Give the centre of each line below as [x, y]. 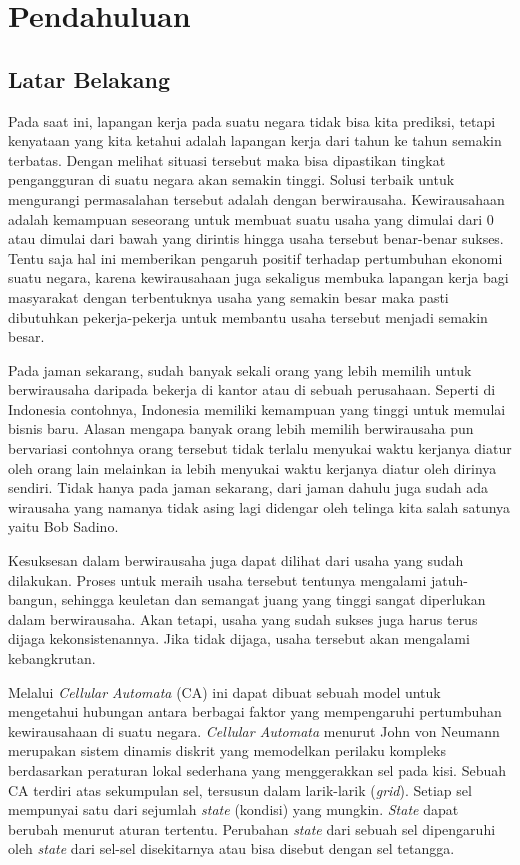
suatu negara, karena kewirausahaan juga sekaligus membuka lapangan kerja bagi [258, 277]
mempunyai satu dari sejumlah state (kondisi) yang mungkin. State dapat [233, 809]
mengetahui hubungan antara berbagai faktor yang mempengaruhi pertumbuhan [255, 711]
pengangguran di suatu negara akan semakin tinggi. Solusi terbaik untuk [231, 179]
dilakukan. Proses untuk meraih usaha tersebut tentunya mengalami [217, 579]
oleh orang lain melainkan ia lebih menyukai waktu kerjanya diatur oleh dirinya [252, 467]
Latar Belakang [89, 78]
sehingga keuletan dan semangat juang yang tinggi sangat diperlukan [273, 599]
